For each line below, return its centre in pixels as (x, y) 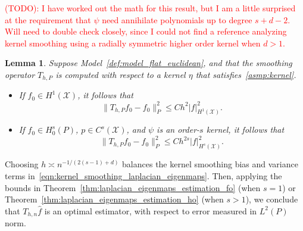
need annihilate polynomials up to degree (177, 19)
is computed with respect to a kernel (121, 74)
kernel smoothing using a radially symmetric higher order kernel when (133, 43)
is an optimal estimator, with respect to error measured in (151, 210)
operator (20, 74)
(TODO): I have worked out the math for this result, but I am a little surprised (150, 8)
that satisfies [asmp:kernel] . (246, 74)
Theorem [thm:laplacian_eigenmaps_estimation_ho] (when (114, 199)
